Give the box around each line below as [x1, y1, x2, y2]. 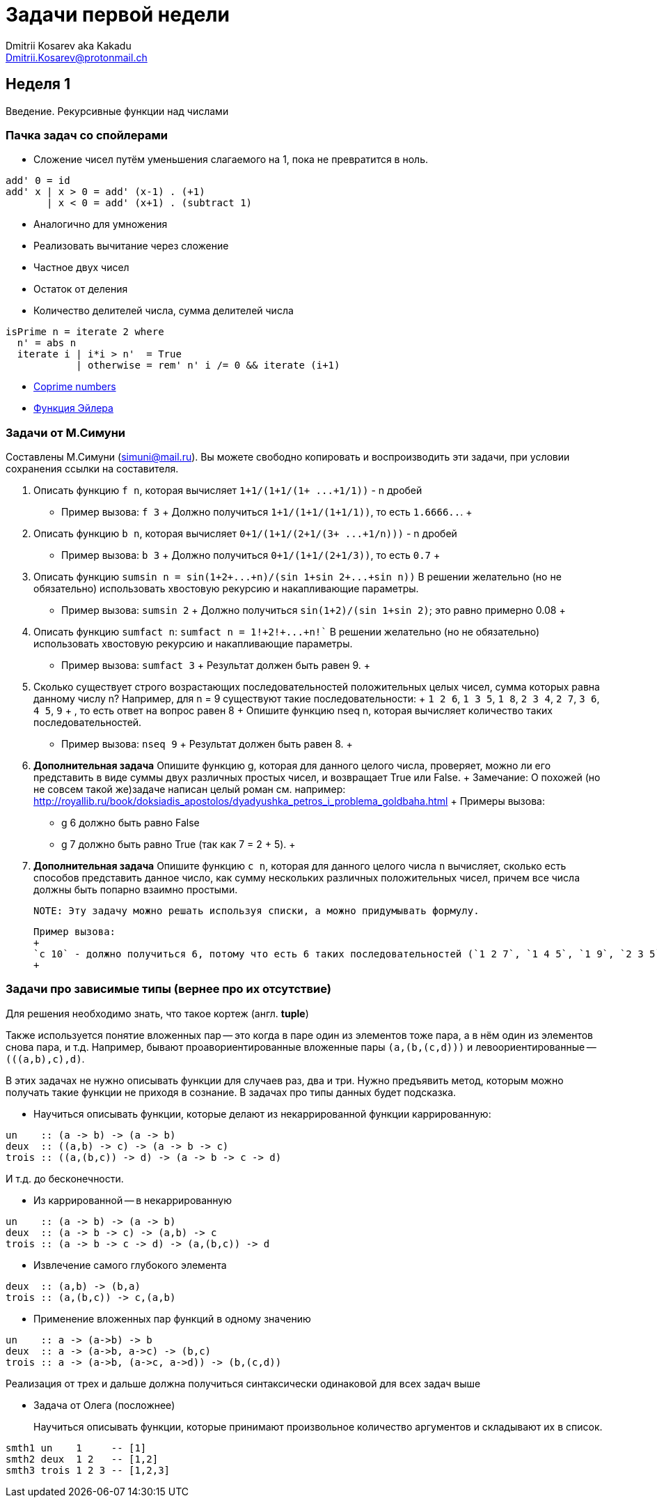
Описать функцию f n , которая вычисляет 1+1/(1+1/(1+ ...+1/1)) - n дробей [33, 484, 422, 497]
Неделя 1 [6, 75, 71, 93]
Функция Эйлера [33, 402, 113, 415]
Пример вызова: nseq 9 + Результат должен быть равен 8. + [61, 738, 353, 750]
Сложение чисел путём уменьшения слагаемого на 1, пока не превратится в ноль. [33, 153, 428, 166]
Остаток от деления [33, 283, 128, 295]
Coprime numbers [33, 380, 116, 393]
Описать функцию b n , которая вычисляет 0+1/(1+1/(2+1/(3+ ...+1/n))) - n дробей [33, 527, 457, 540]
